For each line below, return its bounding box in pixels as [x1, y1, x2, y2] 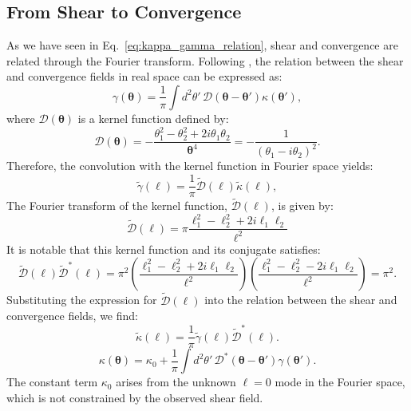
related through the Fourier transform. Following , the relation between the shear [6, 52, 404, 69]
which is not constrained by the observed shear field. [6, 389, 263, 405]
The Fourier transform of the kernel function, [6, 197, 228, 214]
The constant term [6, 373, 98, 390]
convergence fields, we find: [6, 307, 138, 324]
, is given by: [271, 197, 334, 214]
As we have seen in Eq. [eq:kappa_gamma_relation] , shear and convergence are [6, 37, 398, 53]
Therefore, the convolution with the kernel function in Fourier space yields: [6, 157, 373, 174]
